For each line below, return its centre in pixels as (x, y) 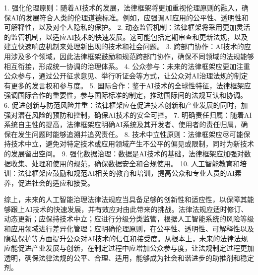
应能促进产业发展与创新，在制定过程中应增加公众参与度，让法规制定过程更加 (129, 248)
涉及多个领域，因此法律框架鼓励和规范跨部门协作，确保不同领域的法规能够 (132, 56)
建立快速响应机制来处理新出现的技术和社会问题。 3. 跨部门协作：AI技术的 (124, 46)
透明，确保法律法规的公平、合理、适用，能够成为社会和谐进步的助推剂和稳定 (129, 257)
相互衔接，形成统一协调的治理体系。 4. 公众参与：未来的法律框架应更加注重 (127, 66)
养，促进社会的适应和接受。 (49, 182)
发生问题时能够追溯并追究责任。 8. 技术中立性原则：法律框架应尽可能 (130, 134)
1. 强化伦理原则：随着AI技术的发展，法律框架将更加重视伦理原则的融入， (123, 7)
